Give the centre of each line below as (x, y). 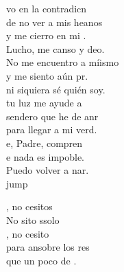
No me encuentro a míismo (63, 62)
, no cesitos (29, 206)
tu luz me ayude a (44, 103)
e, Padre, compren (45, 143)
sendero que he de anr (52, 116)
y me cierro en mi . (46, 35)
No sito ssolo (33, 219)
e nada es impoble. (46, 156)
